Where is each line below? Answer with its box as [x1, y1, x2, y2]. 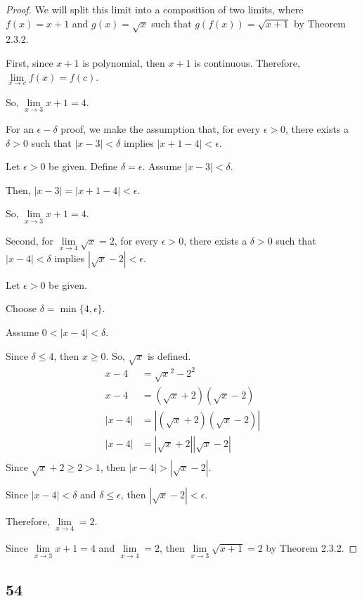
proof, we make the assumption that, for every [60, 121, 261, 136]
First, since [6, 55, 53, 70]
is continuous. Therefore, [194, 55, 300, 70]
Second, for [6, 233, 54, 247]
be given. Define [49, 159, 118, 174]
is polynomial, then [82, 55, 165, 70]
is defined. [147, 348, 191, 363]
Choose [6, 301, 37, 316]
